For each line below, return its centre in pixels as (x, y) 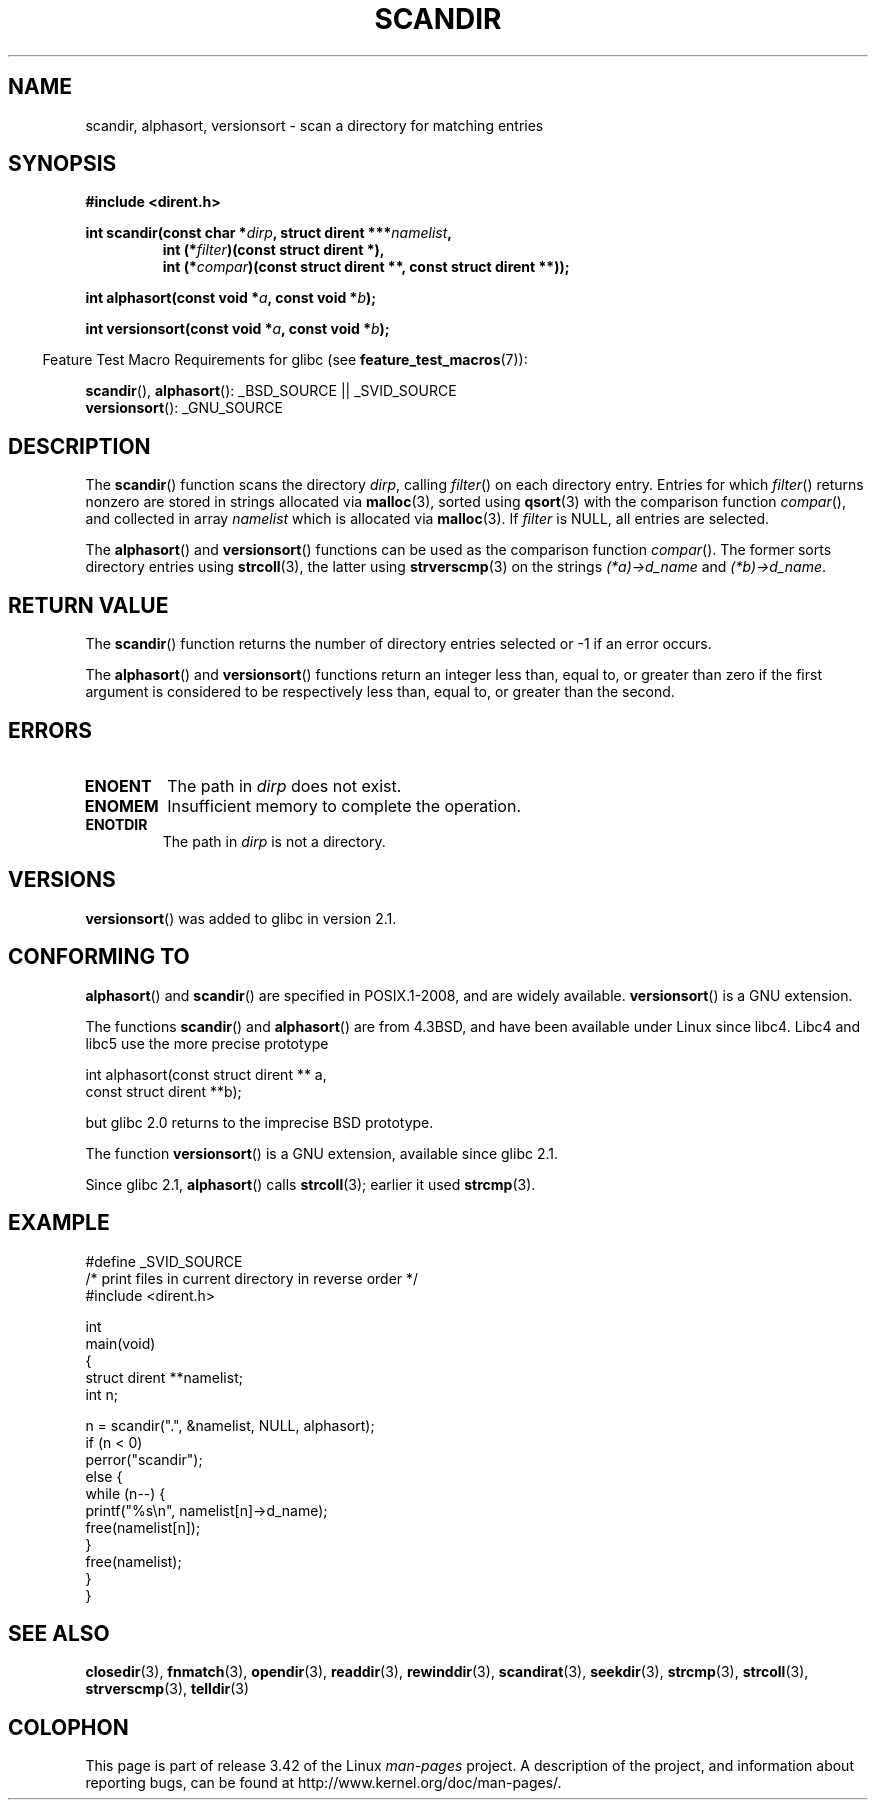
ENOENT (118, 785)
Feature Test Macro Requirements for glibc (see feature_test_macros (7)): (285, 360)
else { (104, 1476)
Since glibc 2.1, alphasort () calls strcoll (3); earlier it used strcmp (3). (310, 1184)
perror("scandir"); (144, 1459)
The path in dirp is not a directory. (274, 841)
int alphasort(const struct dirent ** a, (206, 1074)
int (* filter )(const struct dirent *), (273, 250)
